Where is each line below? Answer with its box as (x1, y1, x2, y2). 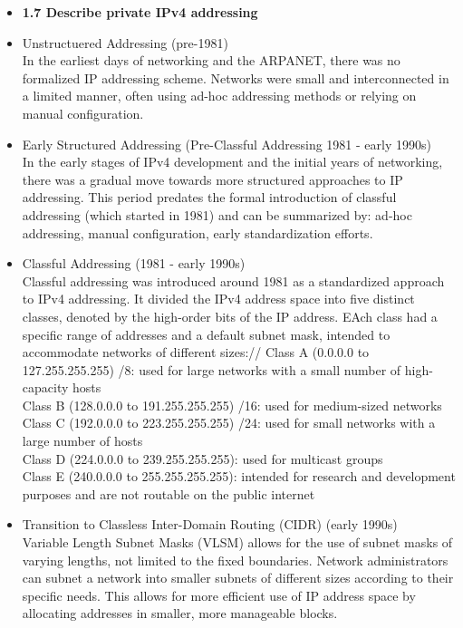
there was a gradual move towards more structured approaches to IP (22, 169, 403, 188)
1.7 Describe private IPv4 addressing (22, 3, 258, 21)
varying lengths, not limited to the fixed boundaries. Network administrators (22, 550, 449, 569)
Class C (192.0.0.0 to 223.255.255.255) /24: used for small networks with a (22, 413, 436, 432)
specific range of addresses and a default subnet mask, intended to (22, 324, 391, 343)
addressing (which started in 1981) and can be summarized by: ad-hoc (22, 205, 412, 224)
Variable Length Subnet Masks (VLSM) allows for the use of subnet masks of (22, 533, 453, 552)
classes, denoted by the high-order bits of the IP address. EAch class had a (22, 306, 438, 325)
